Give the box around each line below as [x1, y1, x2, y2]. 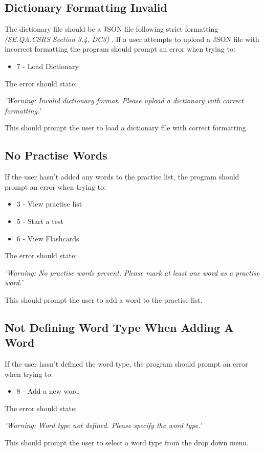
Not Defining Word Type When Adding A [5, 319, 234, 335]
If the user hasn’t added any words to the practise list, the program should [5, 171, 239, 182]
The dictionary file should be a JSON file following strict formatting [5, 24, 218, 34]
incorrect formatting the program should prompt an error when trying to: [5, 43, 235, 54]
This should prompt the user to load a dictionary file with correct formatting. [5, 122, 248, 133]
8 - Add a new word [16, 386, 79, 396]
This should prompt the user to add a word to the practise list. [5, 294, 203, 305]
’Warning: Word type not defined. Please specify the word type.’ [5, 420, 202, 431]
